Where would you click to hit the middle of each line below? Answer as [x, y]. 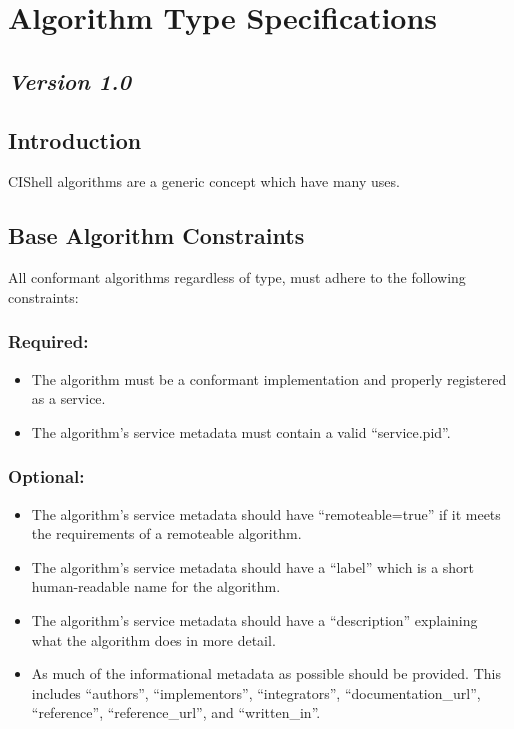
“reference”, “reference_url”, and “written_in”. [176, 712]
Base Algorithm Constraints [156, 235]
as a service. [68, 398]
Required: [48, 341]
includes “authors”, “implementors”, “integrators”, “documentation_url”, [256, 692]
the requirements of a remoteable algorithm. [166, 533]
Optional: [46, 476]
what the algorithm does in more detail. [153, 639]
